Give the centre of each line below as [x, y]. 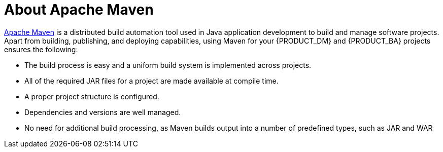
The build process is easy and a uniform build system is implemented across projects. [168, 65]
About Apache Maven [79, 10]
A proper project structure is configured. [92, 96]
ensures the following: [41, 49]
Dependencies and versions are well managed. [103, 112]
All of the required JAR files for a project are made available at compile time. [151, 81]
